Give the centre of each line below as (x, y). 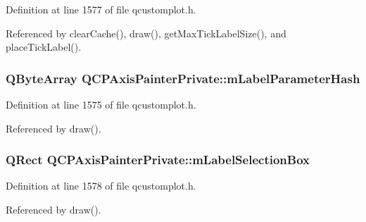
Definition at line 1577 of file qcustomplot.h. (101, 9)
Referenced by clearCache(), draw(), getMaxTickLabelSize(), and (146, 33)
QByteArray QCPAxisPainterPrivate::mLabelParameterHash (183, 78)
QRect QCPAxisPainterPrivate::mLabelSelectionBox (158, 160)
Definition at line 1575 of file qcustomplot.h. (101, 104)
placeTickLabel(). (44, 47)
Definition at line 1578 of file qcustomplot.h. (101, 186)
